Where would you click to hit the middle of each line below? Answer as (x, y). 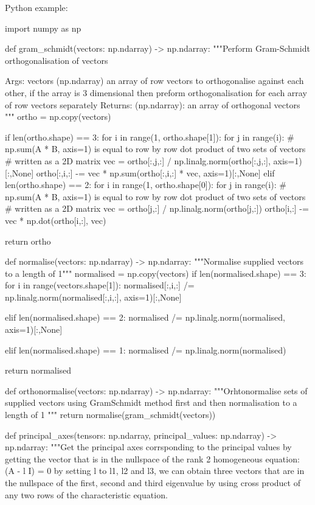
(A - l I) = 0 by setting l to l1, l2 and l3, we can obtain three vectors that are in (155, 471)
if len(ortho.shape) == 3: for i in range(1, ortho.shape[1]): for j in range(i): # (150, 137)
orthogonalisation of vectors (57, 60)
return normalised (38, 370)
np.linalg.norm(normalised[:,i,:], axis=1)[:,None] (93, 297)
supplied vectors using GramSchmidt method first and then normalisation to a (151, 402)
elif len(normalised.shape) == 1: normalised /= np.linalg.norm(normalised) (146, 350)
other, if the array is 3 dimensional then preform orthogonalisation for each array (156, 92)
